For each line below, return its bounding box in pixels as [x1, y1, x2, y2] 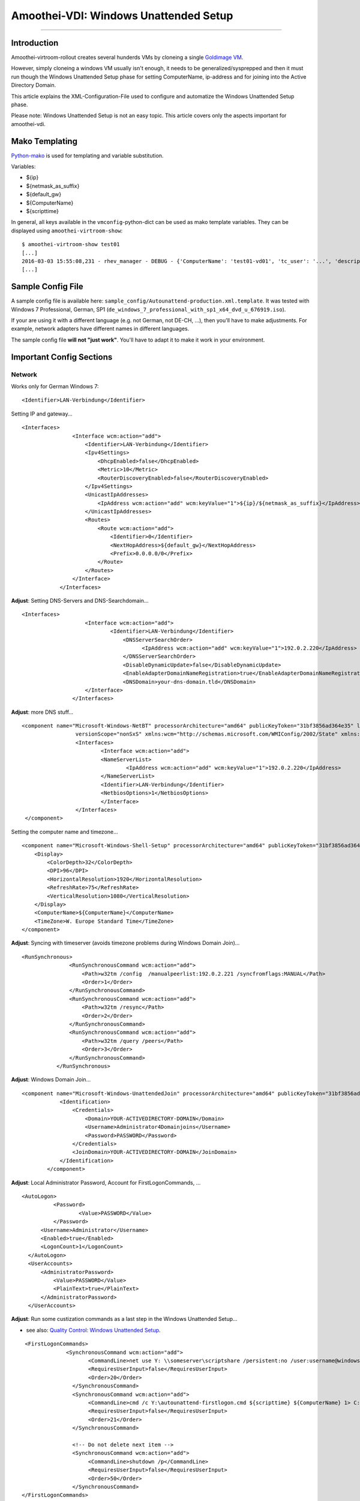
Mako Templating [11, 136, 78, 146]
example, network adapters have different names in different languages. [11, 325, 190, 333]
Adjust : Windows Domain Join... [11, 1076, 91, 1083]
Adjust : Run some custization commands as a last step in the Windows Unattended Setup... [11, 1315, 238, 1323]
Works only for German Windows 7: [11, 383, 99, 390]
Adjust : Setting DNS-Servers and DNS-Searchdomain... [11, 597, 149, 604]
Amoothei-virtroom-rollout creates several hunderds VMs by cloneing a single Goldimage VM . [11, 54, 244, 61]
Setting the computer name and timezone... [11, 828, 118, 835]
